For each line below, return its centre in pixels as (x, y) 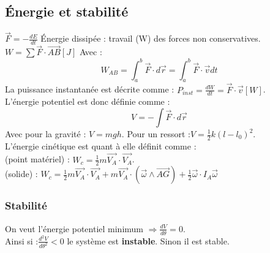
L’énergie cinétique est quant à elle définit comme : (101, 145)
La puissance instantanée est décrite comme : (90, 89)
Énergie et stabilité (67, 11)
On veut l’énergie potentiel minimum (74, 228)
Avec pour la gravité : (46, 134)
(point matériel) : (37, 159)
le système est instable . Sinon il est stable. (148, 240)
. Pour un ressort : (156, 134)
